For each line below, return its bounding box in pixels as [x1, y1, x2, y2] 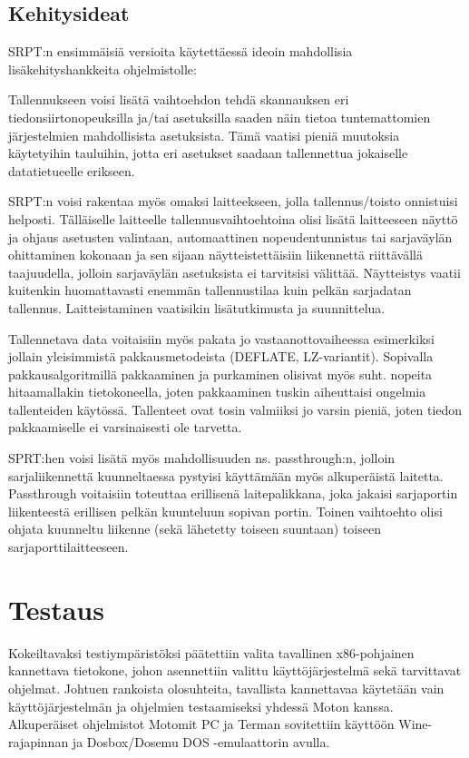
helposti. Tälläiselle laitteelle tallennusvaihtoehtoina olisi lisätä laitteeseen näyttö [8, 209, 458, 228]
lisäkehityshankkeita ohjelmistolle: [8, 59, 197, 78]
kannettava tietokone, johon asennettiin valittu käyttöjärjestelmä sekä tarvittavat [8, 661, 462, 680]
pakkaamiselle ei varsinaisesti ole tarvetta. [8, 418, 242, 437]
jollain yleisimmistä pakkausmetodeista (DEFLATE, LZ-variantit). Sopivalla [8, 347, 434, 366]
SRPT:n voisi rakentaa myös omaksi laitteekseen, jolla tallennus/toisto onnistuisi [8, 192, 458, 211]
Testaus [8, 590, 104, 627]
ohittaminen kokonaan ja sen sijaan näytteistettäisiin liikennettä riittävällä [8, 245, 423, 264]
